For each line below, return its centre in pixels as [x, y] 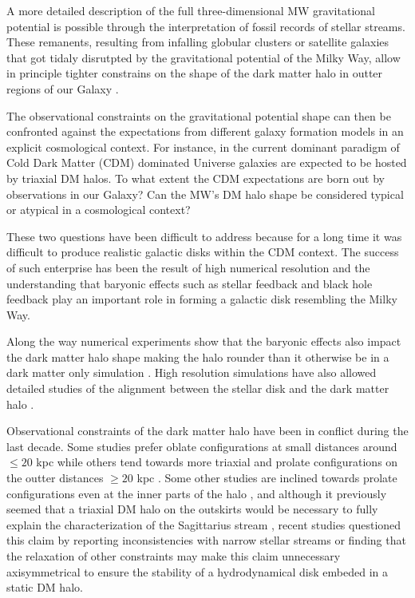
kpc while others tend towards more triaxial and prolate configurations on [217, 462]
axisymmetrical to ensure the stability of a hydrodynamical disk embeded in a [197, 571]
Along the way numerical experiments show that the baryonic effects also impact [204, 341]
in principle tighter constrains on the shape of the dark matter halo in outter [195, 73]
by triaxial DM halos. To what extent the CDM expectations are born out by [196, 178]
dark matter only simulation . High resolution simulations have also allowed [192, 372]
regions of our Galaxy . [63, 88]
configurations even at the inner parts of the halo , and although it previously [197, 493]
